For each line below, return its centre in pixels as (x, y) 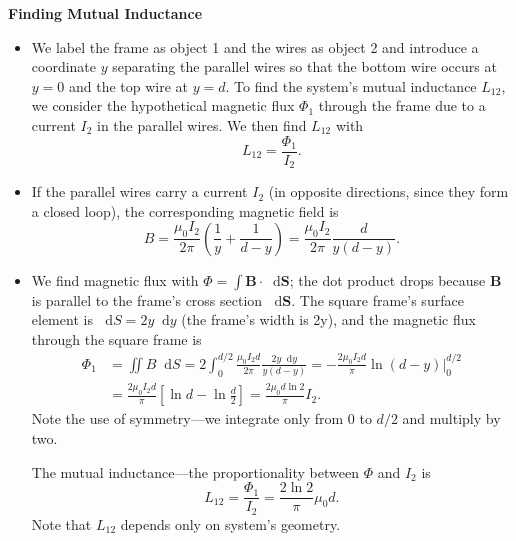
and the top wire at (128, 85)
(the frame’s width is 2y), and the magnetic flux (328, 319)
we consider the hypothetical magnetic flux (163, 105)
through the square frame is (116, 338)
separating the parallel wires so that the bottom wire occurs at (304, 66)
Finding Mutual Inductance (105, 13)
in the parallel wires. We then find (202, 124)
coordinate (64, 66)
